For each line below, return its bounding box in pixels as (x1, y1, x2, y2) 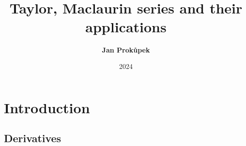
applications (85, 17, 167, 37)
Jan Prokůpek (102, 45, 150, 55)
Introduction (4, 97, 90, 117)
